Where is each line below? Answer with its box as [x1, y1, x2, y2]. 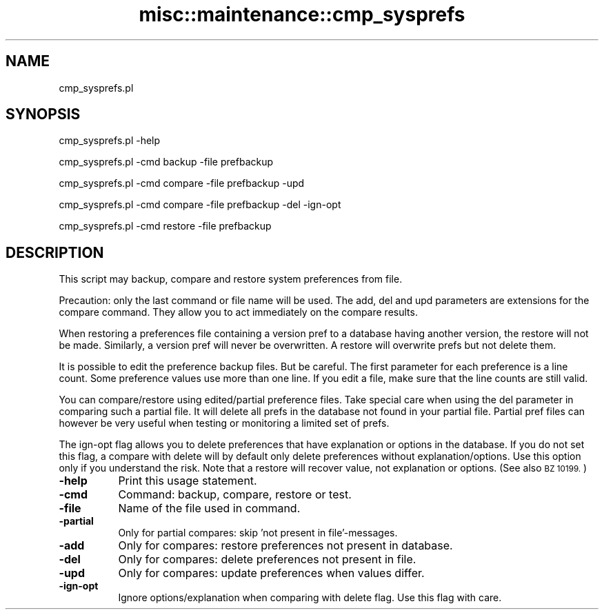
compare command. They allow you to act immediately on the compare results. [59, 306, 418, 319]
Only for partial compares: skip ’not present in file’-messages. [118, 527, 398, 539]
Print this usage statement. [118, 474, 257, 488]
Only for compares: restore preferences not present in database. [118, 538, 453, 553]
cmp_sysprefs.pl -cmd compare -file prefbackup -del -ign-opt [59, 199, 341, 211]
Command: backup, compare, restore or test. [118, 487, 352, 502]
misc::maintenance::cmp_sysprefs [139, 3, 465, 26]
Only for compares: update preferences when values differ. [118, 566, 425, 581]
